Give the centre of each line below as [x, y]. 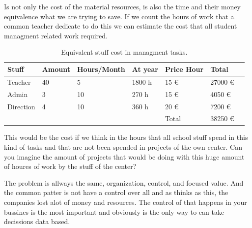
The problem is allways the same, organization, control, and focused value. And [124, 182]
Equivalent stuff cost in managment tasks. [124, 52]
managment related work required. [56, 35]
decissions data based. [37, 221]
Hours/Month [101, 69]
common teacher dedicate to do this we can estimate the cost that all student [121, 26]
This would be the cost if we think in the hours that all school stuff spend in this [126, 137]
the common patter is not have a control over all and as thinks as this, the [116, 192]
